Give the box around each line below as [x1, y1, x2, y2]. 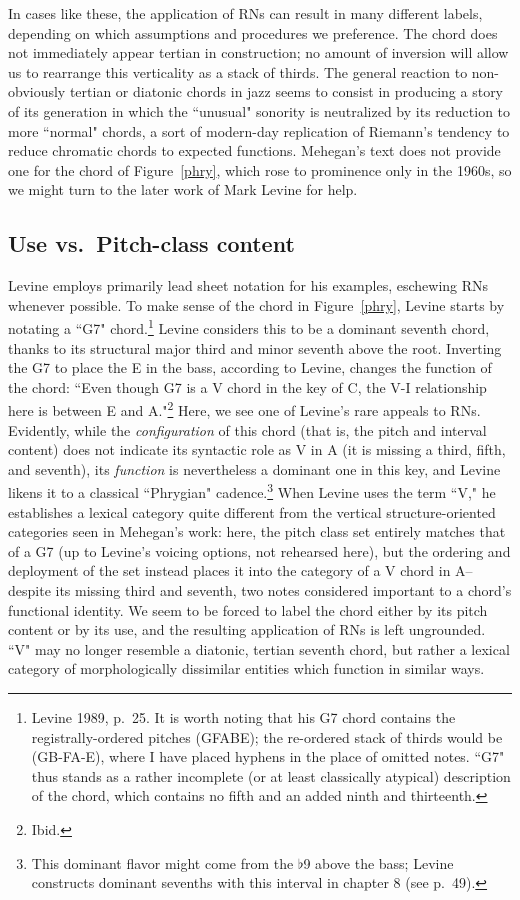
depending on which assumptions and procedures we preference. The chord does [8, 22, 498, 43]
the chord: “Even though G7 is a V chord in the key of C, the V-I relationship [8, 376, 487, 397]
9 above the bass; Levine [303, 852, 454, 873]
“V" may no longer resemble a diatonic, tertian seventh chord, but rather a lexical [8, 638, 510, 659]
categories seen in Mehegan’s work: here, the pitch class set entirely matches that [8, 521, 506, 542]
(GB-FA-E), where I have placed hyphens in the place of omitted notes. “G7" [31, 746, 505, 767]
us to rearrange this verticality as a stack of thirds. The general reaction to [8, 61, 468, 82]
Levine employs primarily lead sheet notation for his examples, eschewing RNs [8, 275, 489, 296]
